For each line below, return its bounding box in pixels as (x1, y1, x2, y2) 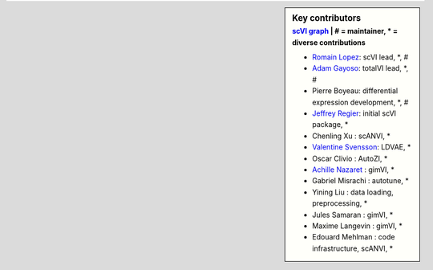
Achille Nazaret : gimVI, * (312, 165, 395, 174)
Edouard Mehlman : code (312, 232, 395, 242)
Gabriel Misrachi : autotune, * (312, 176, 409, 186)
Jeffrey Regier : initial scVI (312, 108, 397, 118)
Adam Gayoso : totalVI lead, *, (312, 63, 409, 73)
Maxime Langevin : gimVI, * (312, 221, 403, 231)
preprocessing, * (312, 198, 368, 208)
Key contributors (292, 13, 361, 23)
